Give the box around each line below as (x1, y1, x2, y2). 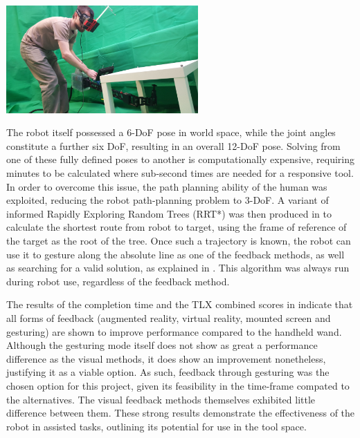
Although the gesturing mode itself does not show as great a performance (6, 338, 318, 352)
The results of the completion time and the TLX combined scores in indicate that (6, 297, 353, 312)
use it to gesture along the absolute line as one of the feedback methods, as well (6, 247, 345, 261)
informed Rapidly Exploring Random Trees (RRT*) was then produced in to (6, 206, 332, 220)
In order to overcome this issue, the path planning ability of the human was (6, 179, 327, 193)
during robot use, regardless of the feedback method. (6, 274, 230, 288)
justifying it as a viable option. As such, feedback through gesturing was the (6, 365, 330, 379)
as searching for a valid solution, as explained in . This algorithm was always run (6, 260, 350, 275)
